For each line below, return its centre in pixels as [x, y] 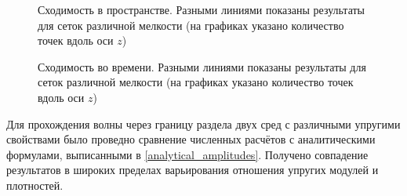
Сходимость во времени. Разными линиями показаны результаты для [202, 66]
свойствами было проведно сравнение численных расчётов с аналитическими [191, 139]
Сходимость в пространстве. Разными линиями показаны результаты [202, 9]
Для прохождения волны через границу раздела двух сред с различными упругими [203, 123]
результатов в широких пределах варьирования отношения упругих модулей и [193, 170]
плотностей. [35, 185]
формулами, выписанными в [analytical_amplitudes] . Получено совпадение [187, 154]
